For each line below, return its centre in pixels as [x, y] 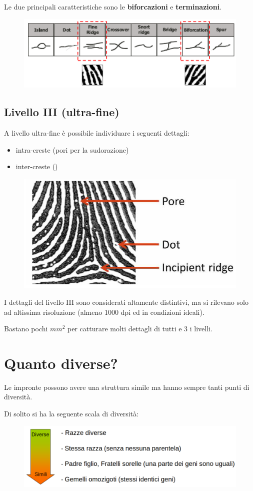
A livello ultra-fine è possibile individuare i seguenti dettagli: [97, 133]
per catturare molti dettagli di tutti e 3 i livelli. [140, 329]
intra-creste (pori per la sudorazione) [72, 149]
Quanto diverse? [61, 363]
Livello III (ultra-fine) [62, 112]
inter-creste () [37, 166]
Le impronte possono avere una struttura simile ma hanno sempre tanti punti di [127, 387]
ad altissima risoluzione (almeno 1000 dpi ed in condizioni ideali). [104, 312]
